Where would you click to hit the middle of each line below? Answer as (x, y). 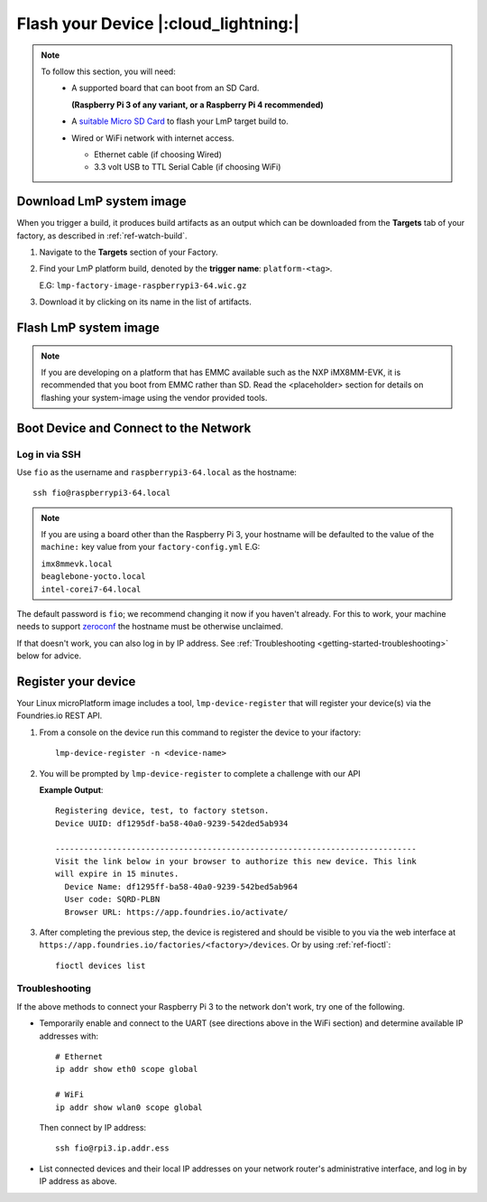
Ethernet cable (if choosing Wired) (158, 154)
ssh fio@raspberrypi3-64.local (102, 493)
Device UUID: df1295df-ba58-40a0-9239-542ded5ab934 (172, 823)
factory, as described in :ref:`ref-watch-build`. (102, 236)
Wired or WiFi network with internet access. (153, 138)
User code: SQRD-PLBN (112, 899)
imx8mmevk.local (77, 564)
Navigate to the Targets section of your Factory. (129, 252)
